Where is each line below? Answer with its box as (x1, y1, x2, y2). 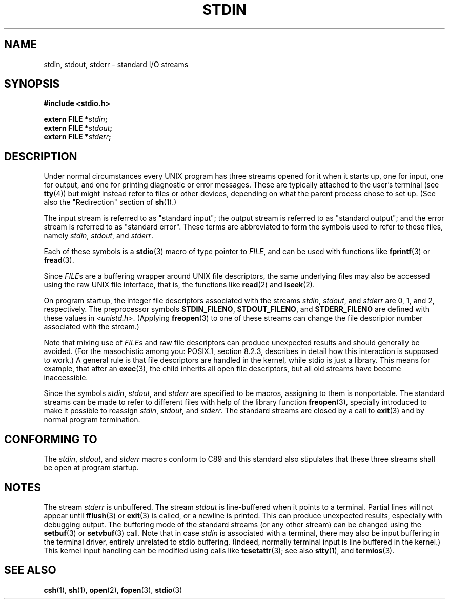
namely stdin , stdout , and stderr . (44, 231, 153, 240)
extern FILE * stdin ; (44, 115, 108, 124)
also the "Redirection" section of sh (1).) (44, 198, 177, 207)
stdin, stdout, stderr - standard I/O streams (44, 59, 189, 69)
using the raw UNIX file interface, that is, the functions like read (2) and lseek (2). (44, 280, 315, 289)
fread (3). (44, 256, 74, 265)
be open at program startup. (44, 463, 139, 472)
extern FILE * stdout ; (44, 123, 113, 133)
